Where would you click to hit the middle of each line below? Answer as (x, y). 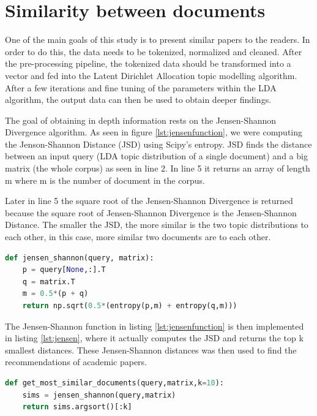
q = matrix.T (49, 282)
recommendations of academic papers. (76, 362)
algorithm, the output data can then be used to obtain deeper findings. (138, 100)
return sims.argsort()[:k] (77, 407)
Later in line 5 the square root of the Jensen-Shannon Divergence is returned (149, 201)
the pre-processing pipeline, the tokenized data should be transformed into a (148, 63)
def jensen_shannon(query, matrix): (80, 258)
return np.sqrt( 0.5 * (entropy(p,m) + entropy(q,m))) (130, 306)
